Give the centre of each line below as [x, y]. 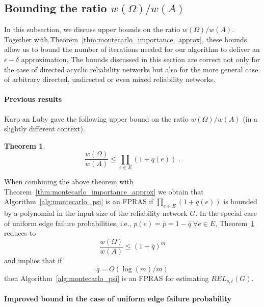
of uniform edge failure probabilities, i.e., [68, 223]
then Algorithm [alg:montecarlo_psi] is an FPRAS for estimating [107, 278]
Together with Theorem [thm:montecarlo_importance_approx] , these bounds [126, 39]
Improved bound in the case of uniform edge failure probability [118, 298]
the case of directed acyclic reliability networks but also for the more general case [131, 69]
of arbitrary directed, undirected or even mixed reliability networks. [110, 79]
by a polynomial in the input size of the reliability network [96, 213]
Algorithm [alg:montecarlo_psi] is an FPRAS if [79, 201]
